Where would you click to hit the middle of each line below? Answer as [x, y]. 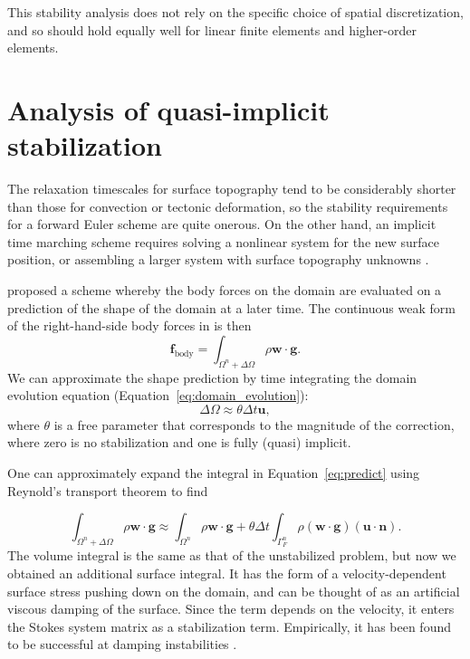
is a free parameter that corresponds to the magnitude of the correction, [254, 424]
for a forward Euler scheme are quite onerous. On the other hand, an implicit [222, 224]
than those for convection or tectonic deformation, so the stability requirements [228, 206]
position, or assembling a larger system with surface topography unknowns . [218, 259]
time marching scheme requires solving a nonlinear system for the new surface [224, 241]
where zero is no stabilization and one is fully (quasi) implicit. [179, 442]
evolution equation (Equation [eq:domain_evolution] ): [158, 395]
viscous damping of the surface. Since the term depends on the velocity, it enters [231, 609]
